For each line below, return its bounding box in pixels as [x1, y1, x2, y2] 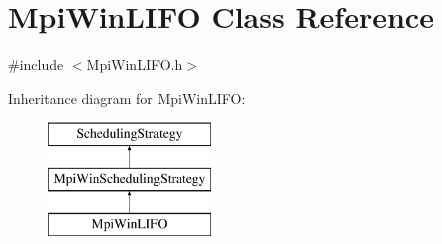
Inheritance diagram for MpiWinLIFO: [8, 87, 246, 108]
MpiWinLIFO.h [86, 54, 183, 75]
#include [8, 54, 64, 75]
